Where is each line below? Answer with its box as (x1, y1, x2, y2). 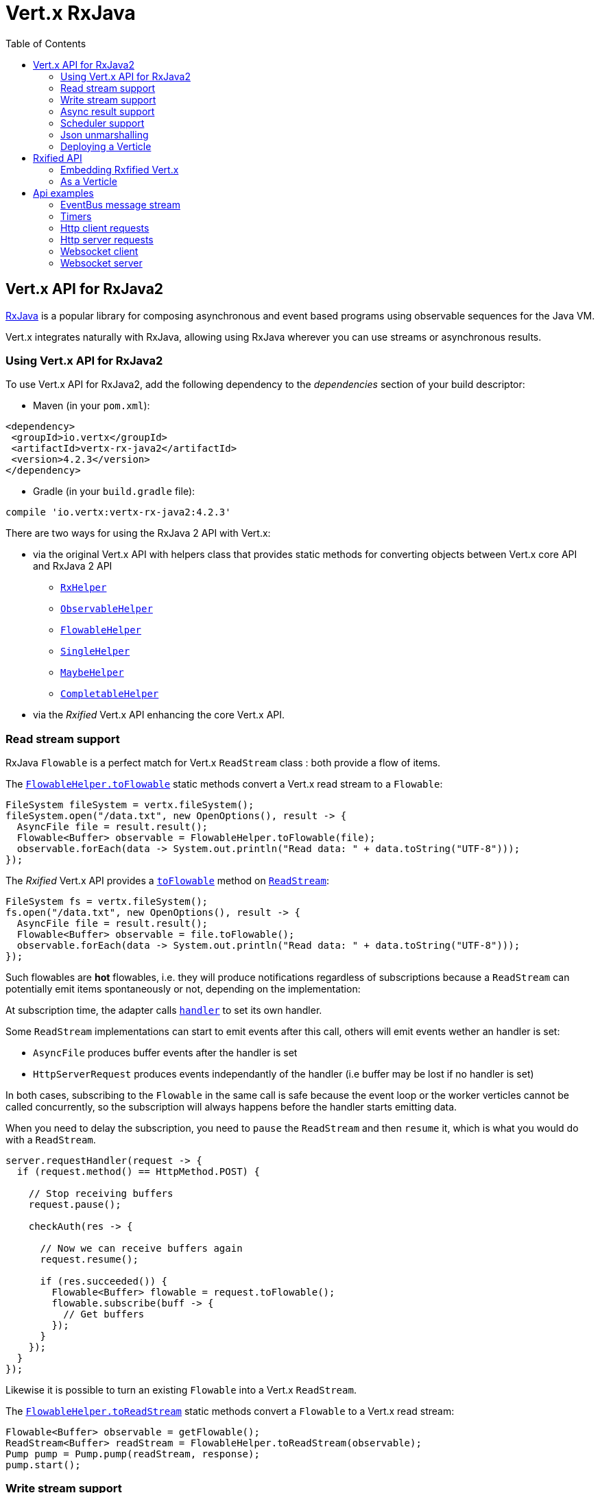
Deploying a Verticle (60, 140, 152, 152)
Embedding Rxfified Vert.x (60, 163, 179, 175)
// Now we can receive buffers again (40, 1243, 243, 1254)
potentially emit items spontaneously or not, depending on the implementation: (5, 983, 361, 995)
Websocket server (60, 256, 143, 269)
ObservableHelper (60, 603, 153, 615)
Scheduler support (60, 117, 145, 129)
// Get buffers (63, 1309, 145, 1320)
